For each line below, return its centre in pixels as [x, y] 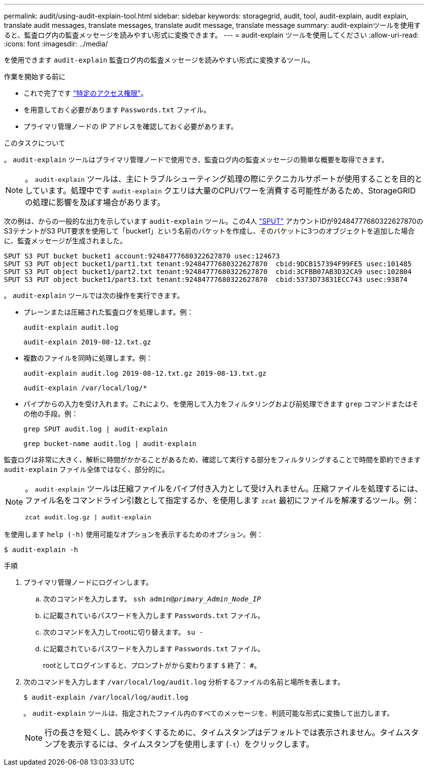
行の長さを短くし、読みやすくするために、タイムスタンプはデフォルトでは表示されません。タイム [224, 732]
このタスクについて [35, 143]
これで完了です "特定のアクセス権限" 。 [86, 93]
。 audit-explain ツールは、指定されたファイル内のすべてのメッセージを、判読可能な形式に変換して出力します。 [209, 713]
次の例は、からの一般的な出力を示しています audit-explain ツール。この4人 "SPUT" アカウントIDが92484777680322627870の [214, 221]
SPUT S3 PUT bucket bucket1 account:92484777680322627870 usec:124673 [142, 256]
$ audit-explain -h [41, 550]
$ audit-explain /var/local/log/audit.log [106, 697]
